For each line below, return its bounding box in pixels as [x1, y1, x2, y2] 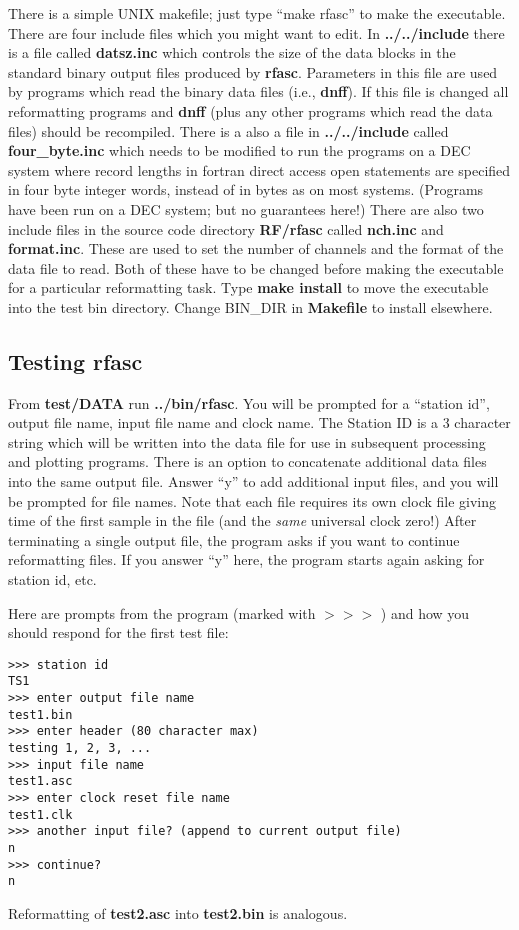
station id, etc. [8, 569, 97, 590]
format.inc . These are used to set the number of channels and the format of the [8, 238, 504, 259]
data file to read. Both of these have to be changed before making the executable [8, 257, 504, 278]
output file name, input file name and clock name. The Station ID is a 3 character [8, 412, 511, 433]
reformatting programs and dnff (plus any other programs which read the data [8, 100, 493, 121]
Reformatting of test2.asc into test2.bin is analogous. [8, 903, 348, 924]
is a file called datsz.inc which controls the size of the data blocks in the [8, 42, 456, 63]
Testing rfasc [8, 345, 143, 376]
